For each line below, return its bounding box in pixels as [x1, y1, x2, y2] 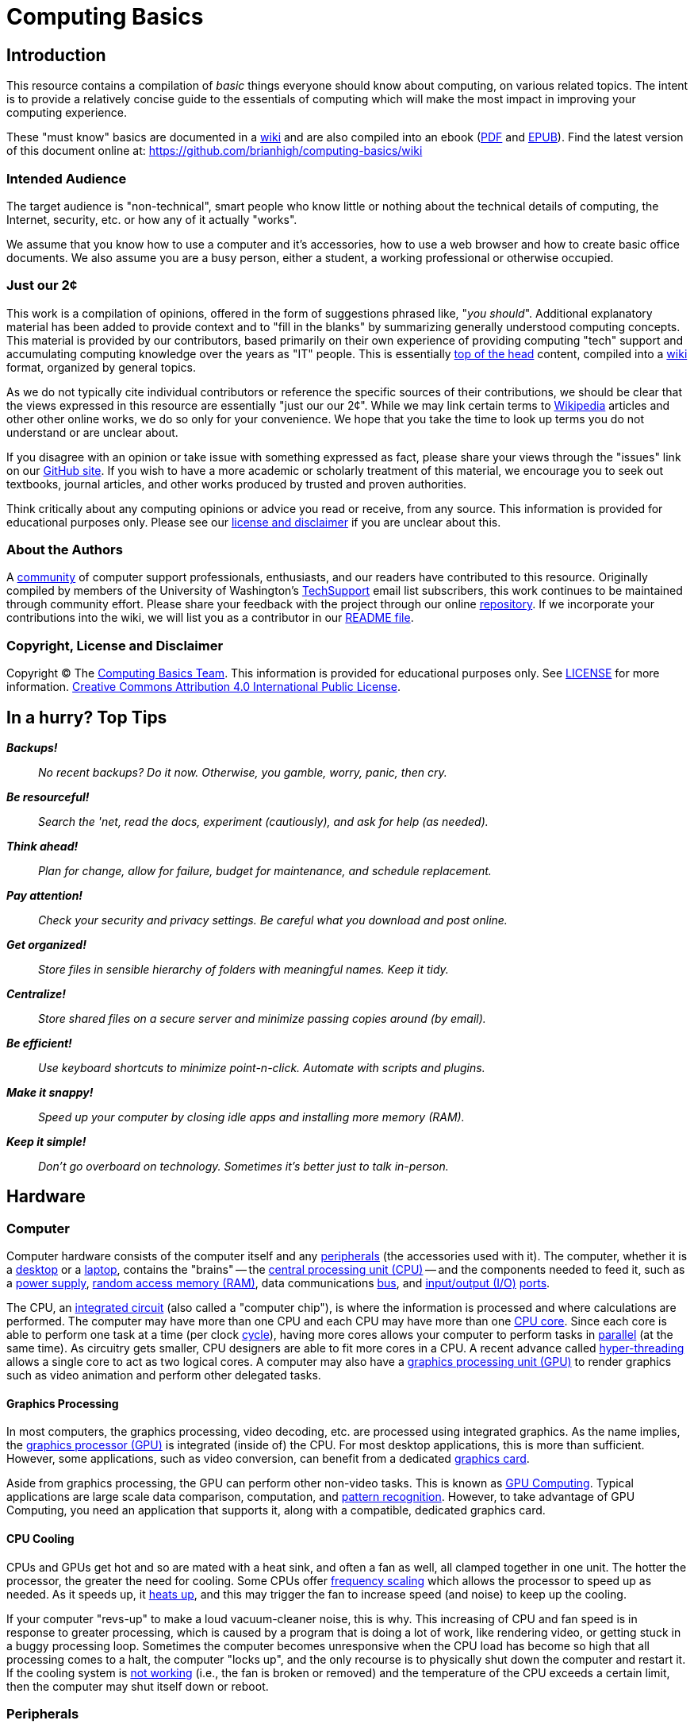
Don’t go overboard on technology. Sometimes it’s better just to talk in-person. [38, 1159, 449, 1174]
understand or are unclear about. [6, 425, 178, 439]
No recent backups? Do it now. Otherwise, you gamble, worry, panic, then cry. [38, 766, 447, 780]
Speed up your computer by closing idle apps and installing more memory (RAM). [38, 1110, 465, 1124]
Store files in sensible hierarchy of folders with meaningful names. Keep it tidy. [38, 962, 449, 977]
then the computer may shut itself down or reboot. [6, 1679, 269, 1693]
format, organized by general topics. [6, 360, 197, 374]
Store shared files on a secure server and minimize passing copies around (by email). [38, 1012, 486, 1026]
